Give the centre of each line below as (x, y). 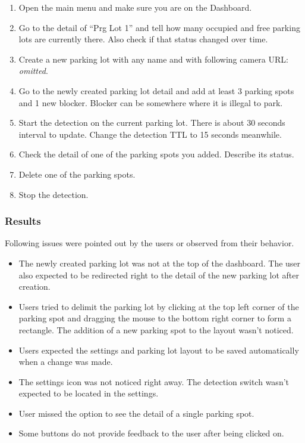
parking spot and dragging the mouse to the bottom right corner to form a (155, 318)
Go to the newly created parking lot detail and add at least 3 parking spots (156, 90)
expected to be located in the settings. (89, 393)
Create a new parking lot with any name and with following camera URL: (153, 59)
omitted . (33, 71)
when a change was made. (66, 362)
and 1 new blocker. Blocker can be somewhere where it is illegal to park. (151, 102)
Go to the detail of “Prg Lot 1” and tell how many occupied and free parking (159, 27)
